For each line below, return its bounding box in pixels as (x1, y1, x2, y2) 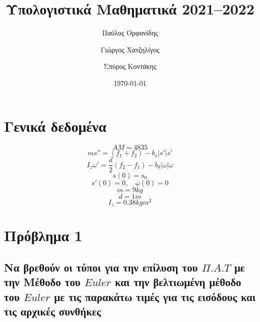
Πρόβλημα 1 (4, 225, 82, 246)
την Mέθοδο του (4, 274, 80, 290)
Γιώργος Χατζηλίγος (100, 44, 159, 54)
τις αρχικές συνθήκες (4, 303, 101, 319)
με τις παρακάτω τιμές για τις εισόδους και (54, 289, 256, 304)
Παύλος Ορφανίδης (102, 27, 158, 38)
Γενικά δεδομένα (4, 115, 106, 136)
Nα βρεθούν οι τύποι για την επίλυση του (4, 259, 198, 275)
